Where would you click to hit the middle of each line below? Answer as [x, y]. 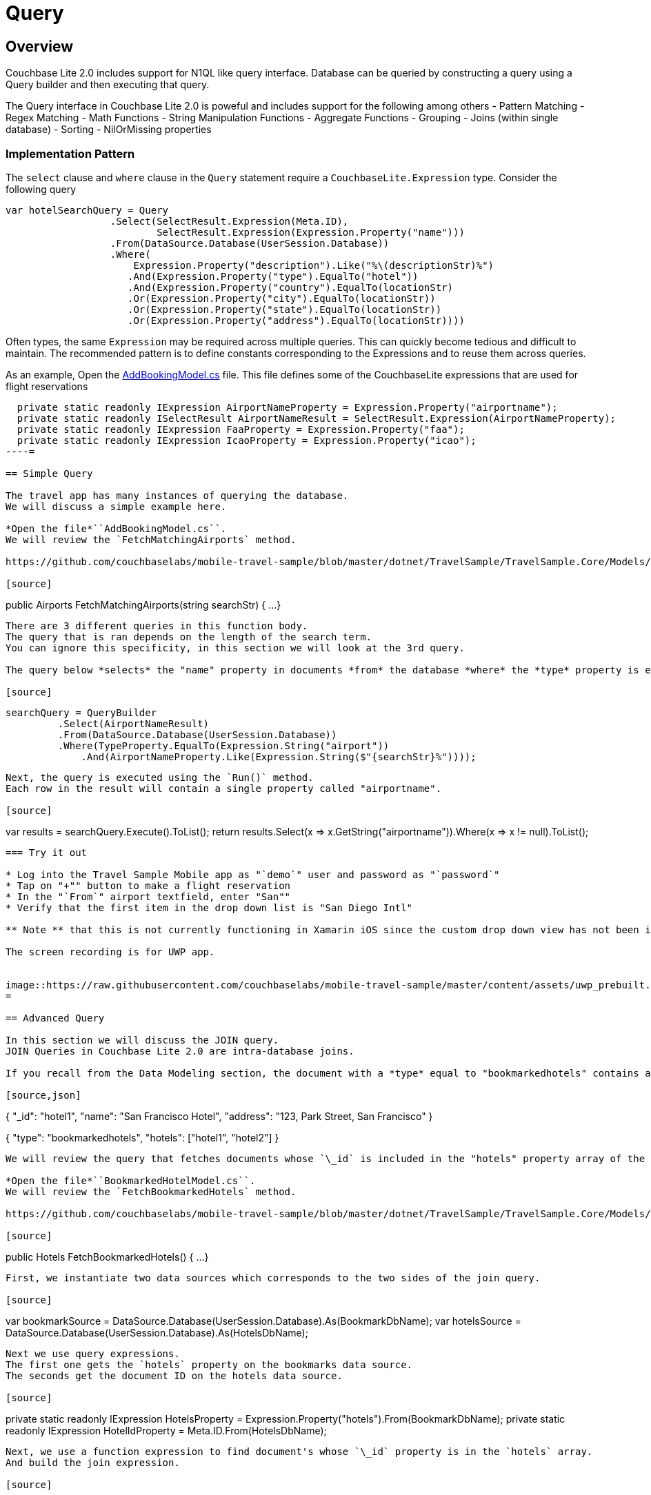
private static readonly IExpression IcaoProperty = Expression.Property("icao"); [247, 440]
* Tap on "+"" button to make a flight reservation [148, 885]
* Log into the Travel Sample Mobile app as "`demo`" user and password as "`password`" [253, 874]
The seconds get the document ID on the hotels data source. [174, 1375]
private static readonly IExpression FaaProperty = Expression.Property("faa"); [241, 429]
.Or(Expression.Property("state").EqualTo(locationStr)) [285, 309]
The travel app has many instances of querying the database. [177, 495]
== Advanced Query [55, 1018]
